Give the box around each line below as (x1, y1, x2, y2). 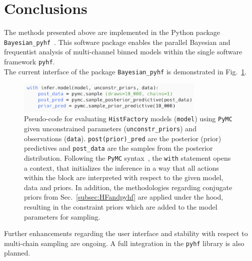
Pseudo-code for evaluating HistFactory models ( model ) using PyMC (24, 113, 232, 124)
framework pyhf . (4, 56, 55, 66)
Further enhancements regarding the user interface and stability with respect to (4, 228, 248, 239)
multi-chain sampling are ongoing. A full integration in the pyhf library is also (4, 238, 244, 248)
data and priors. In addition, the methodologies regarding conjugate (24, 182, 232, 192)
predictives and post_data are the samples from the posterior (24, 143, 213, 153)
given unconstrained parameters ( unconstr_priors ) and (24, 123, 196, 133)
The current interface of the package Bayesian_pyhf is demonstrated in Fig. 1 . (4, 66, 247, 76)
